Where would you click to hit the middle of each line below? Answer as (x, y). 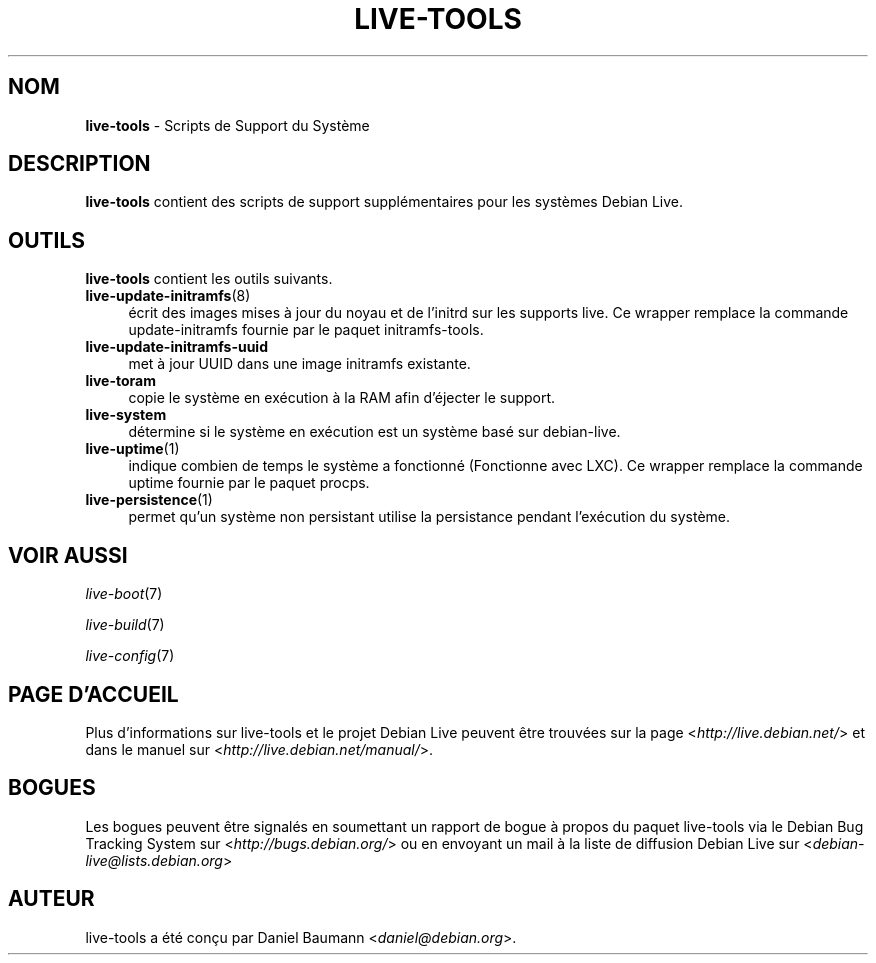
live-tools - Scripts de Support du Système (227, 125)
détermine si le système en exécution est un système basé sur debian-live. (374, 432)
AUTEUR (51, 899)
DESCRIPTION (79, 164)
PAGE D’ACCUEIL (93, 694)
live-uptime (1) (132, 449)
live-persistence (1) (149, 500)
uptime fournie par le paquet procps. (249, 483)
